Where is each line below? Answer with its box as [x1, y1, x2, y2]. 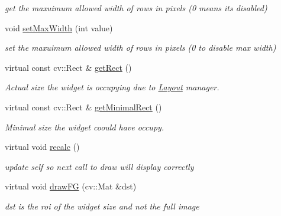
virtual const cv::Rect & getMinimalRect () [5, 100, 162, 113]
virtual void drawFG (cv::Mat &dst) [5, 180, 137, 192]
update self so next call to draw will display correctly [5, 160, 194, 172]
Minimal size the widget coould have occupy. [5, 120, 164, 133]
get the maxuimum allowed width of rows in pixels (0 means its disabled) [5, 2, 267, 14]
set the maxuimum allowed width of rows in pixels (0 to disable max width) [5, 41, 276, 54]
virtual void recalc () [5, 140, 80, 153]
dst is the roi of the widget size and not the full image [5, 199, 199, 212]
